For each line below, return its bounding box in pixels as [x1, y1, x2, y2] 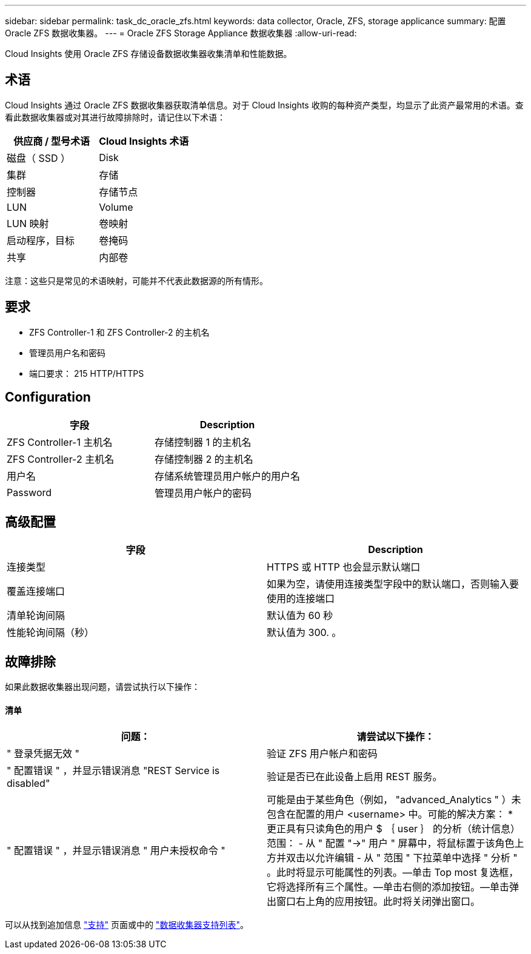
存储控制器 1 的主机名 [155, 436, 252, 448]
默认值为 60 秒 [267, 609, 333, 622]
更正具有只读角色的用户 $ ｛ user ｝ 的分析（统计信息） [267, 823, 521, 835]
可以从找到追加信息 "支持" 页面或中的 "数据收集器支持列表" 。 [5, 919, 249, 930]
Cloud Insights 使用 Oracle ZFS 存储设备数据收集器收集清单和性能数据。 [5, 48, 292, 59]
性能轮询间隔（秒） [7, 626, 95, 639]
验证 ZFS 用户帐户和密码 [267, 747, 378, 760]
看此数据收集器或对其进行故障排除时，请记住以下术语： [5, 111, 225, 122]
